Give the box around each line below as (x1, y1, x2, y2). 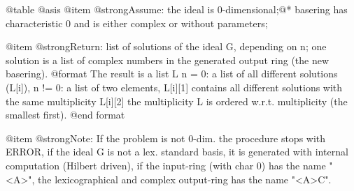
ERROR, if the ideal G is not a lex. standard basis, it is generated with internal (6, 144, 348, 159)
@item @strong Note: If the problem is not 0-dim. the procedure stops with (6, 130, 326, 145)
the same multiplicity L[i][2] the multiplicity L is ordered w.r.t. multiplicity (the (6, 93, 348, 108)
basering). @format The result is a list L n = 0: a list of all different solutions (6, 66, 338, 81)
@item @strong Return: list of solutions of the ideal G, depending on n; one (6, 39, 327, 54)
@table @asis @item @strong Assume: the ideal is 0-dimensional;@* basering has (6, 2, 348, 16)
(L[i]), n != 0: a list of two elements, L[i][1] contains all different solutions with (6, 79, 343, 94)
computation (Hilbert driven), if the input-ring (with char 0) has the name (6, 158, 326, 172)
